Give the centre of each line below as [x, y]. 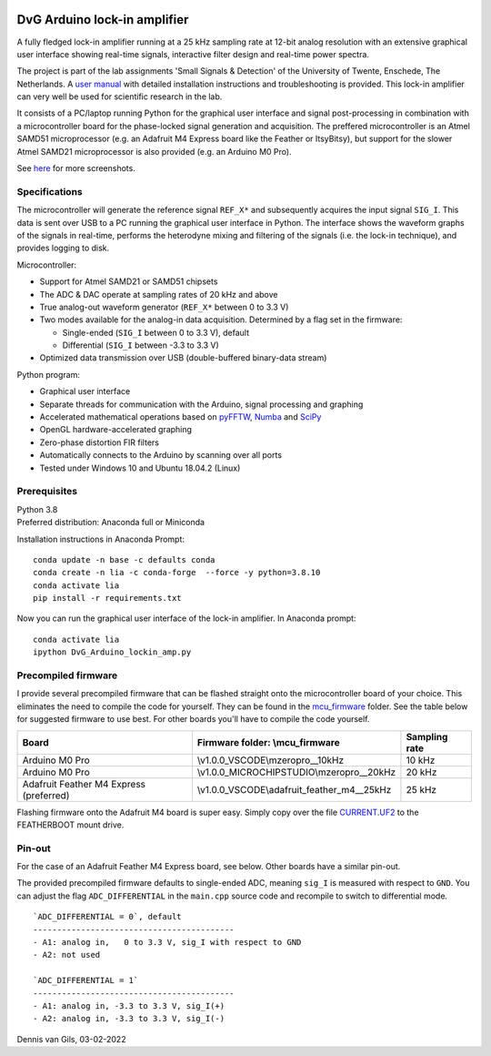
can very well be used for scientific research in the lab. [120, 96]
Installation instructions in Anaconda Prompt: [101, 539]
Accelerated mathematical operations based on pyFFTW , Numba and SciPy [180, 417]
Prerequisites [47, 492]
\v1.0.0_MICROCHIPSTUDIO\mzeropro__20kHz [296, 772]
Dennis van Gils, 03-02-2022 [71, 1039]
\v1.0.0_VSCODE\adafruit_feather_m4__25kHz [294, 789]
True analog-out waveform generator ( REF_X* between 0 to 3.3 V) [164, 307]
